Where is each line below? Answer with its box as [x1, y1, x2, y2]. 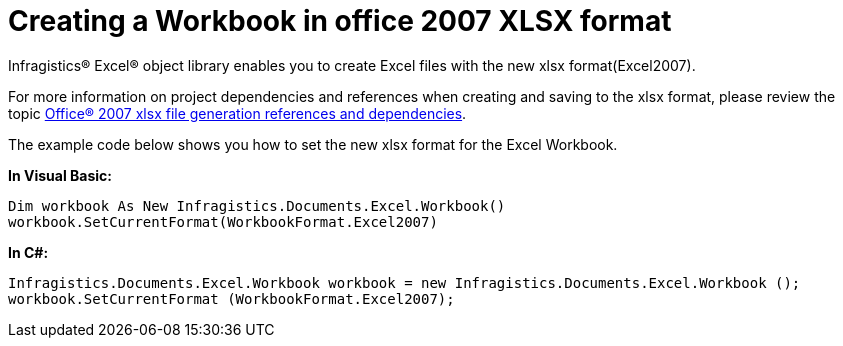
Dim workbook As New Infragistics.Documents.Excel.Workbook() [8, 197, 506, 214]
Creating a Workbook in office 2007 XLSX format [8, 4, 672, 38]
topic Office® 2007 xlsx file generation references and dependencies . [8, 104, 467, 122]
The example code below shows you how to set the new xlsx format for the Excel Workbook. [8, 135, 618, 153]
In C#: [8, 243, 49, 261]
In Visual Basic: [8, 166, 112, 184]
